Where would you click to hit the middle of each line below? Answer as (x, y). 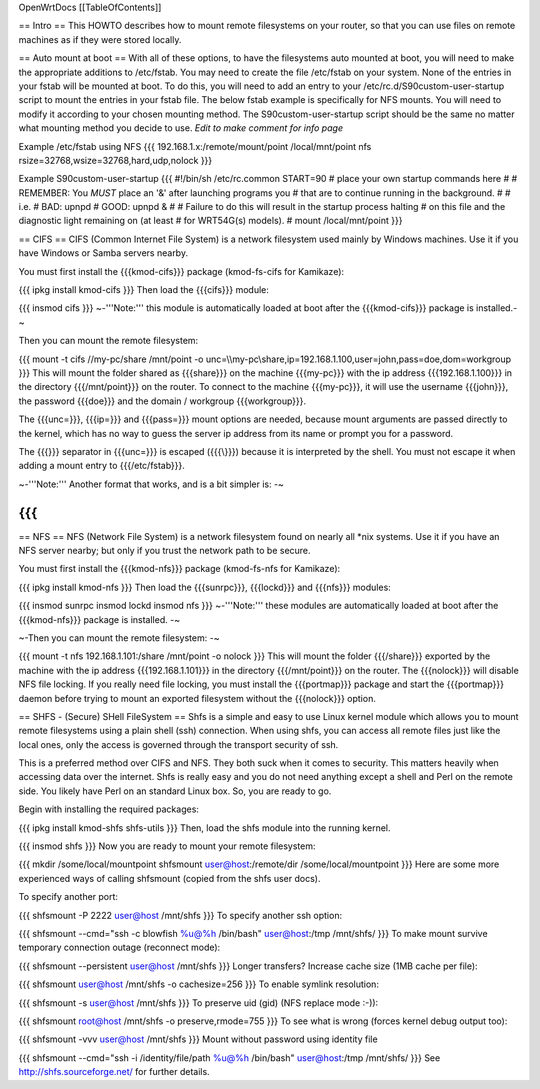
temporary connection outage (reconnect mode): (119, 947)
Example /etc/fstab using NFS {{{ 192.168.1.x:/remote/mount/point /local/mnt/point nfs (195, 146)
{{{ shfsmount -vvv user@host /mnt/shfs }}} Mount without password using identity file (198, 1039)
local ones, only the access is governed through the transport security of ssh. (178, 744)
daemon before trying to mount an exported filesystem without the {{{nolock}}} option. (197, 698)
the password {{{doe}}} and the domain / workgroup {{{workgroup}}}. (162, 401)
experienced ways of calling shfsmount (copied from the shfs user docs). (169, 878)
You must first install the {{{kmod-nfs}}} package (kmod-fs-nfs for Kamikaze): (179, 569)
